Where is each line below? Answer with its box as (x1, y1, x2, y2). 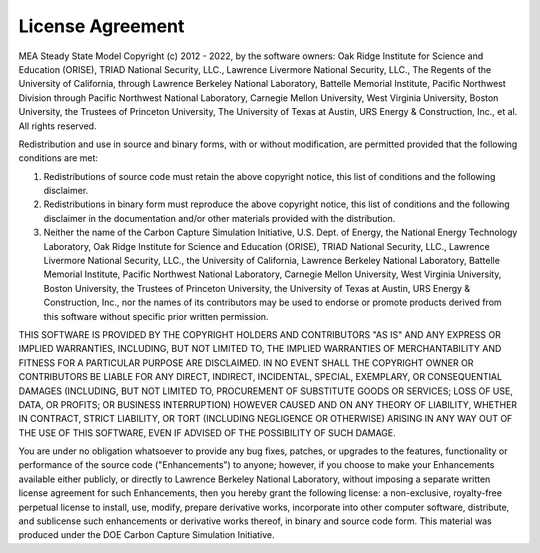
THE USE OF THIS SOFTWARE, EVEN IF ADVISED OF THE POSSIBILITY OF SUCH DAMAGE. (18, 426, 397, 439)
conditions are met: (18, 152, 99, 164)
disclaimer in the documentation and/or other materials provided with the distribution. (43, 212, 396, 224)
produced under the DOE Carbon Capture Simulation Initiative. (18, 529, 275, 541)
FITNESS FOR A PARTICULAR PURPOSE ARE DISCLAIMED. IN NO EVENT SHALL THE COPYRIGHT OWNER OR (18, 356, 474, 369)
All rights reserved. (18, 120, 97, 132)
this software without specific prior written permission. (43, 310, 269, 322)
